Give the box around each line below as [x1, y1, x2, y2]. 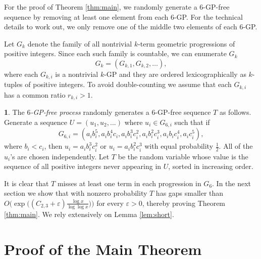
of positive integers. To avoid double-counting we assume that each [25, 79, 232, 90]
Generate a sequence [4, 116, 68, 127]
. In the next [212, 178, 251, 188]
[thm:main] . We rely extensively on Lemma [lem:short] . [4, 208, 174, 219]
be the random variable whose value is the [118, 151, 248, 161]
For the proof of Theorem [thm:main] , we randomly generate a [4, 2, 197, 12]
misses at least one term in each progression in [57, 178, 201, 188]
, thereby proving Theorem [142, 197, 226, 208]
